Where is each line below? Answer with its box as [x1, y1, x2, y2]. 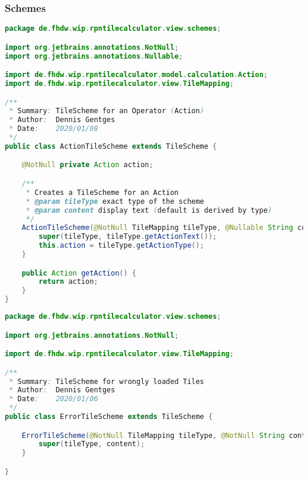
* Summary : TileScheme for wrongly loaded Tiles [9, 377, 204, 386]
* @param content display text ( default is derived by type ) [25, 206, 272, 215]
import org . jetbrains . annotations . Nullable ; [5, 52, 183, 60]
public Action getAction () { [21, 268, 136, 277]
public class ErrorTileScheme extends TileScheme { [5, 412, 213, 421]
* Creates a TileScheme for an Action [25, 188, 179, 197]
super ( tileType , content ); [38, 440, 145, 449]
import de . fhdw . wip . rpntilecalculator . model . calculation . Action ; [5, 71, 268, 79]
